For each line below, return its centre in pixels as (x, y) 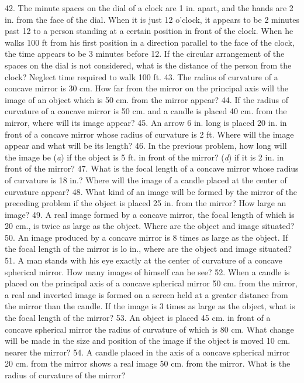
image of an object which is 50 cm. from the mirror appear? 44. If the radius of (146, 99)
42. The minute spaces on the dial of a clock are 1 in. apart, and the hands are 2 (149, 8)
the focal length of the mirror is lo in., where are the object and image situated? (148, 249)
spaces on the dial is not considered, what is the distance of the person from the (148, 65)
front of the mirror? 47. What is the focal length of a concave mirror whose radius (152, 168)
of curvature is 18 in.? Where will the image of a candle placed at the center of (146, 179)
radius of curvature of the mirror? (65, 375)
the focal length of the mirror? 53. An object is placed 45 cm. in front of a (138, 318)
